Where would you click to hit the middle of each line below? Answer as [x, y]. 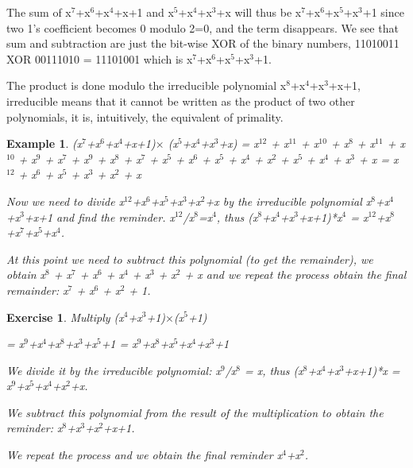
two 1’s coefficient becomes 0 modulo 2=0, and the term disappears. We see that [203, 27]
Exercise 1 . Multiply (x [65, 317]
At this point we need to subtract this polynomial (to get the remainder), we [190, 259]
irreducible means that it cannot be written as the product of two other [181, 101]
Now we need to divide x [66, 201]
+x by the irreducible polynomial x [288, 201]
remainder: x [37, 290]
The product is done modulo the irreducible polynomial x [147, 85]
